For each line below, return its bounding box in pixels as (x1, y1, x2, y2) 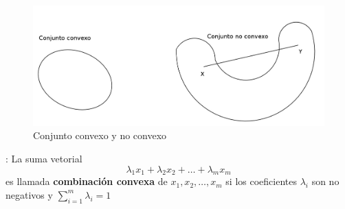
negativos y (5, 187, 53, 201)
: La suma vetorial (5, 151, 82, 165)
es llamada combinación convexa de (5, 174, 168, 188)
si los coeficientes (225, 174, 297, 188)
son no (311, 174, 340, 188)
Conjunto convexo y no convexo (33, 128, 167, 143)
